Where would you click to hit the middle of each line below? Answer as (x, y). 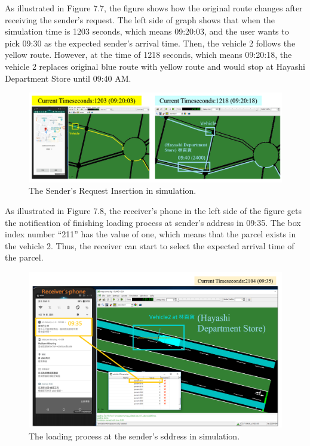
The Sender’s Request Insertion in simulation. (113, 191)
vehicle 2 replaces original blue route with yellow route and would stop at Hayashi (155, 66)
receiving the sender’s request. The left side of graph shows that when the (140, 19)
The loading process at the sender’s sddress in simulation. (134, 436)
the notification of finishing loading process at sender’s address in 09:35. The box (153, 222)
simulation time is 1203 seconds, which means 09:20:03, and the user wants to (147, 31)
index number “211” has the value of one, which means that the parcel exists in (151, 234)
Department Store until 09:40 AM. (68, 78)
